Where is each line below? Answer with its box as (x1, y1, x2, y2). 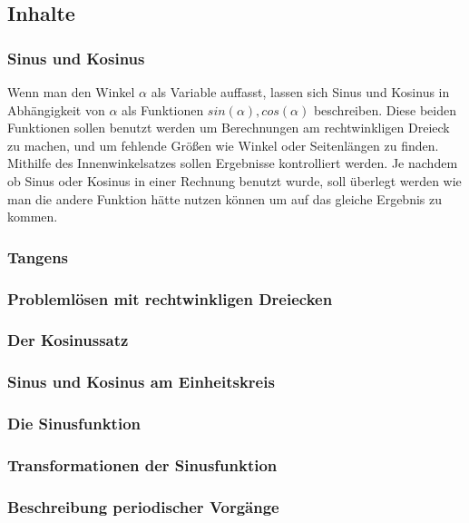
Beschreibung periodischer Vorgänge (7, 495, 279, 518)
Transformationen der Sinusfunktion (7, 453, 278, 476)
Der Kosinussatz (7, 329, 129, 351)
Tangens (7, 245, 69, 268)
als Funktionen (122, 100, 204, 119)
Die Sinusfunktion (7, 412, 141, 435)
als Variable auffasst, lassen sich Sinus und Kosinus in (151, 83, 450, 101)
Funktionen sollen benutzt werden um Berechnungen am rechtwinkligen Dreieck (7, 118, 450, 137)
